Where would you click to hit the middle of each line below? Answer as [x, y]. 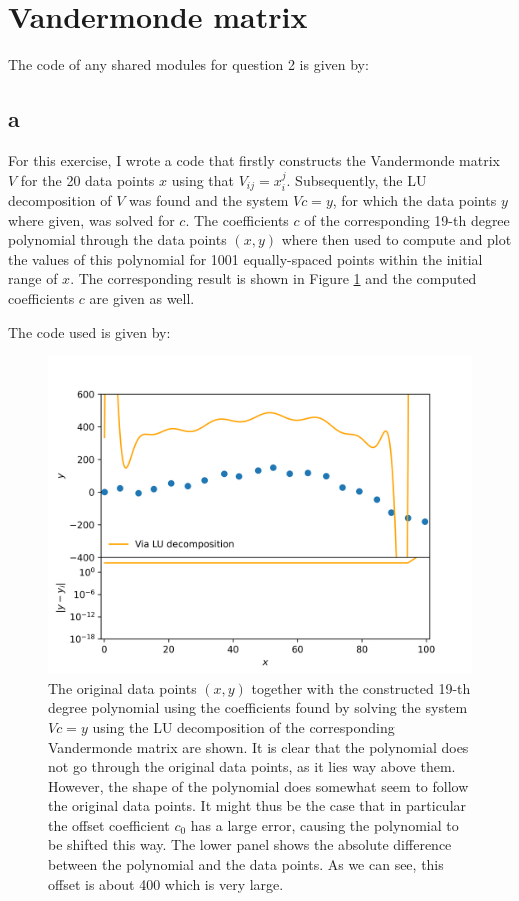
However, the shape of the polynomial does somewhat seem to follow [258, 785]
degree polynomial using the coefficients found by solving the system [258, 707]
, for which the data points [414, 199]
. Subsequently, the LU [356, 179]
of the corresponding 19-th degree [407, 219]
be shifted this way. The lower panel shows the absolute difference [250, 844]
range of [33, 278]
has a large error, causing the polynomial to [324, 824]
